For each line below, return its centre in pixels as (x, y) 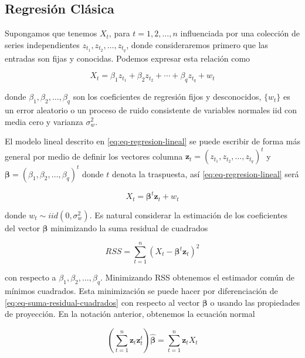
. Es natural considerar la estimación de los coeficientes (189, 215)
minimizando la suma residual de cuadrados (129, 227)
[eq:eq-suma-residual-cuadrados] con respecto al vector (102, 302)
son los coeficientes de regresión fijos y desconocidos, (167, 97)
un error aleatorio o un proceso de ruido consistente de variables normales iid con (151, 109)
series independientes (42, 44)
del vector (22, 227)
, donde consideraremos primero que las (197, 44)
